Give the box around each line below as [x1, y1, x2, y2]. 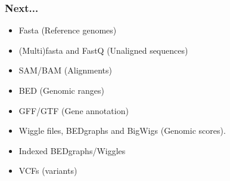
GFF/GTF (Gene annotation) [18, 104, 129, 116]
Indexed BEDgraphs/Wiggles [18, 144, 126, 157]
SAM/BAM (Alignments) [18, 64, 113, 76]
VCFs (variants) [18, 164, 77, 177]
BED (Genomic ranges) [18, 84, 104, 96]
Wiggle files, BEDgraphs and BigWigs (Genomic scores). [18, 124, 226, 137]
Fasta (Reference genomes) [18, 24, 117, 36]
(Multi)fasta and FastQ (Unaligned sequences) [18, 44, 188, 56]
